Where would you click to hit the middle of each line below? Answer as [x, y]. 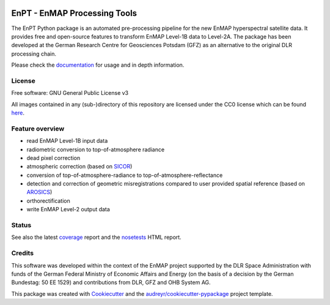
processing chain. [34, 54]
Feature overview [38, 129]
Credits [22, 253]
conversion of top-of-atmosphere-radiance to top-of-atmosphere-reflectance [125, 175]
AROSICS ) [39, 192]
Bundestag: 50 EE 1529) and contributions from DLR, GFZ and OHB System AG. [111, 282]
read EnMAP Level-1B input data [67, 141]
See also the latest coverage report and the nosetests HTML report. [96, 237]
